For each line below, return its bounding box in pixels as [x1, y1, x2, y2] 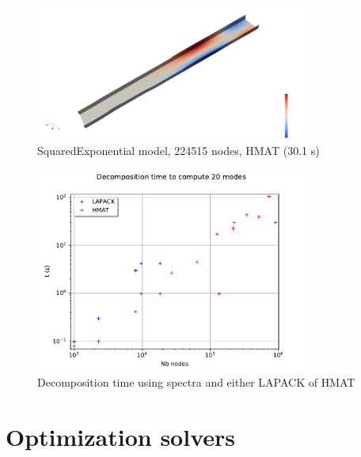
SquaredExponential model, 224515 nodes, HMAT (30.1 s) [37, 142, 320, 159]
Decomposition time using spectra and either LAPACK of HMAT [37, 373, 355, 390]
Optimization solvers [6, 420, 235, 452]
